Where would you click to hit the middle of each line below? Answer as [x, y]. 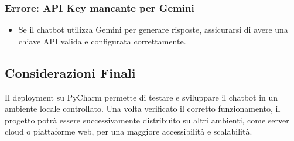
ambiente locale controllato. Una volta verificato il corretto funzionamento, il [143, 109]
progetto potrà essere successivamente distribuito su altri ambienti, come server [147, 120]
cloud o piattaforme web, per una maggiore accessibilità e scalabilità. [129, 131]
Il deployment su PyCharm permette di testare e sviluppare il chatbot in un [141, 97]
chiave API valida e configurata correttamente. [102, 41]
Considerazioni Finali [70, 72]
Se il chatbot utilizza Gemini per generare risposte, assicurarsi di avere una [153, 30]
